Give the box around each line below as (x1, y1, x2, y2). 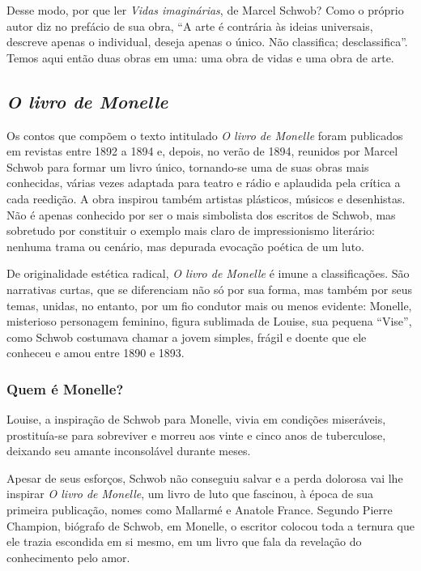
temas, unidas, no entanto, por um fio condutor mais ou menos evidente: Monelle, (6, 296, 412, 313)
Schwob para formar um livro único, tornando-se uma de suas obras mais (6, 158, 369, 175)
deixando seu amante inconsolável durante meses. (6, 442, 251, 459)
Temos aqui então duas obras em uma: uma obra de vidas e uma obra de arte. (6, 49, 394, 66)
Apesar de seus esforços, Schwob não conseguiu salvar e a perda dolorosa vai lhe (6, 469, 403, 486)
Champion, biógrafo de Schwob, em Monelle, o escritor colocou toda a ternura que (6, 517, 415, 534)
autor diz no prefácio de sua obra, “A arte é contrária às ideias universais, (6, 17, 373, 34)
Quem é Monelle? (6, 378, 124, 398)
